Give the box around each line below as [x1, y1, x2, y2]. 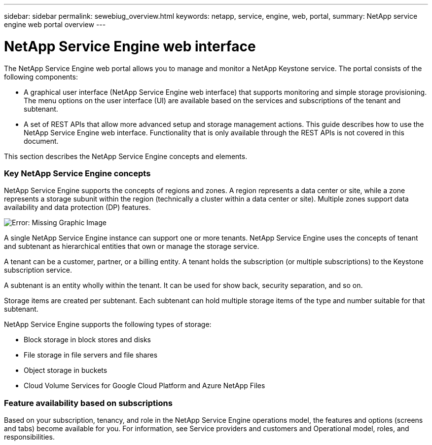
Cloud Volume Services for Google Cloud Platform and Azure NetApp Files [24, 381, 265, 390]
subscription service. [4, 266, 72, 275]
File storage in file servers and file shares [24, 351, 158, 360]
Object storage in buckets [24, 366, 108, 375]
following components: [4, 72, 78, 81]
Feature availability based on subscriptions [4, 398, 173, 408]
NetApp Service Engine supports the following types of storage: [4, 320, 212, 329]
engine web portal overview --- [4, 20, 106, 29]
